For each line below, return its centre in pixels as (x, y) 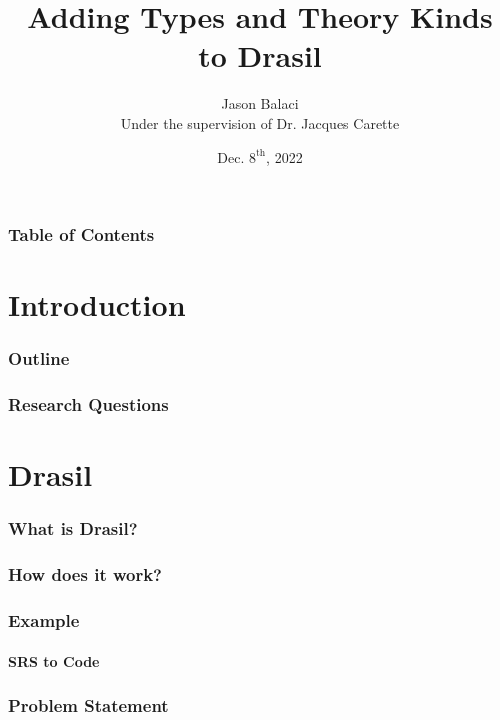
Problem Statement (88, 705)
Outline (39, 358)
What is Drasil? (73, 528)
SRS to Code (54, 660)
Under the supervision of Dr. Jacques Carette (260, 122)
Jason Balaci (260, 103)
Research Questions (88, 404)
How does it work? (85, 574)
